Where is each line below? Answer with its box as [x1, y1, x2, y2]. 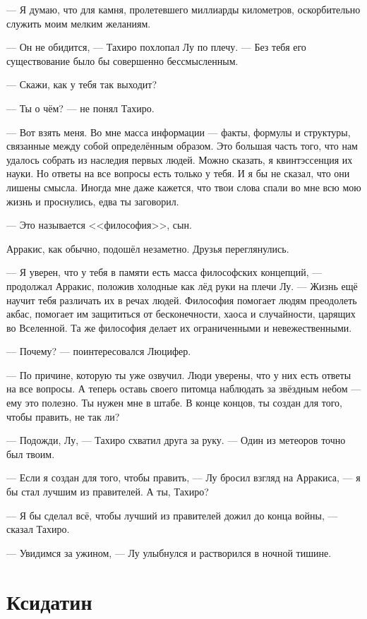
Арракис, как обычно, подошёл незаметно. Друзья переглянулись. [6, 241, 289, 256]
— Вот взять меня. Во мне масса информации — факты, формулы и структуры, [6, 124, 351, 139]
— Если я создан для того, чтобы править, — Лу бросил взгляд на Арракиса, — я [6, 470, 361, 485]
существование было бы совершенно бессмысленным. [6, 53, 239, 68]
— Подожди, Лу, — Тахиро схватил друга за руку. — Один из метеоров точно [6, 433, 346, 447]
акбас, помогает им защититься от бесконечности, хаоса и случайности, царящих [6, 306, 356, 321]
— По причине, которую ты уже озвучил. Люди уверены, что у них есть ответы [6, 367, 351, 382]
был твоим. [6, 446, 55, 461]
